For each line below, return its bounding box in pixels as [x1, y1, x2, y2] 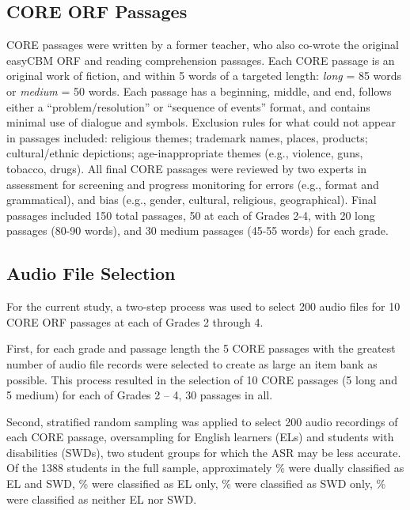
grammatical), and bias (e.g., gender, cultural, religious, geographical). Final [6, 191, 377, 208]
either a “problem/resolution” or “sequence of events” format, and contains [6, 98, 370, 115]
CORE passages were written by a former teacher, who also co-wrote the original [6, 36, 399, 53]
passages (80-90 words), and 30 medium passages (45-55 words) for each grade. [6, 222, 389, 239]
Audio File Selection [6, 261, 176, 285]
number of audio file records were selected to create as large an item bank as [6, 355, 378, 372]
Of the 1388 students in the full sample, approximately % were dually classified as [6, 459, 404, 476]
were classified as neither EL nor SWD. [6, 490, 197, 507]
